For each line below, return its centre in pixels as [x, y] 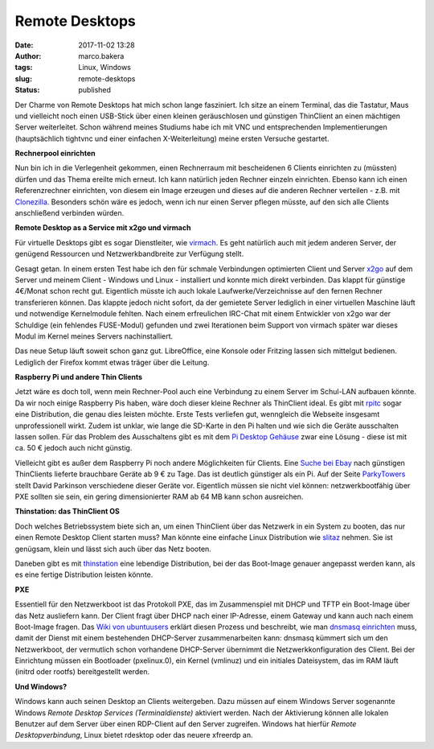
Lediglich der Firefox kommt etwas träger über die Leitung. [112, 362]
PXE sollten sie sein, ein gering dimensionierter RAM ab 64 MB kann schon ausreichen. [159, 496]
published [95, 90]
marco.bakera [101, 56]
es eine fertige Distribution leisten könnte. [84, 574]
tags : [24, 68]
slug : [23, 78]
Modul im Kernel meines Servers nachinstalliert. [94, 336]
